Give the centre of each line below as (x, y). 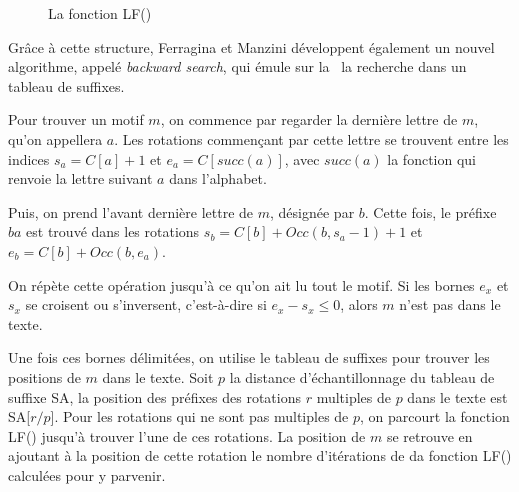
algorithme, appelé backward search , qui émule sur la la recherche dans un (237, 66)
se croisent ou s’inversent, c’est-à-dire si (146, 304)
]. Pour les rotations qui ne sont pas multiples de (199, 416)
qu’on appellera (55, 138)
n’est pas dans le (450, 304)
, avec (302, 158)
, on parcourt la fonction (435, 416)
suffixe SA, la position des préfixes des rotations (154, 396)
